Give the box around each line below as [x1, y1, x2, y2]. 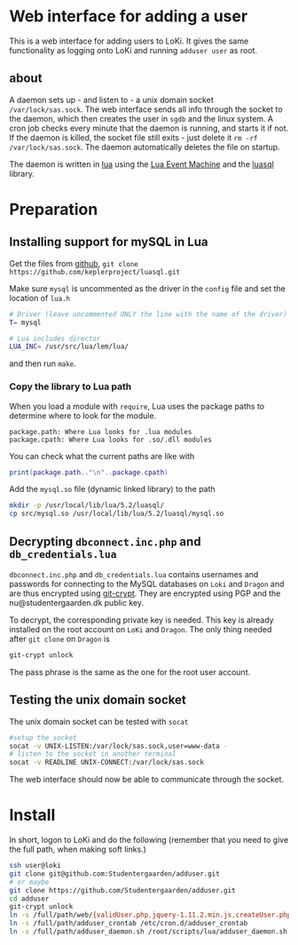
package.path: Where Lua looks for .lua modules [9, 427, 192, 436]
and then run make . [9, 358, 77, 369]
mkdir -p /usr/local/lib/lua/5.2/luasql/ [9, 501, 165, 510]
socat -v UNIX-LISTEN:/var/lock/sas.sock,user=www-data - [9, 742, 228, 750]
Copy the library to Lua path [9, 380, 132, 393]
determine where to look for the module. [9, 410, 157, 421]
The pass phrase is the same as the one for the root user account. [9, 666, 251, 677]
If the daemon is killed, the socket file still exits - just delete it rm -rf [9, 131, 258, 143]
